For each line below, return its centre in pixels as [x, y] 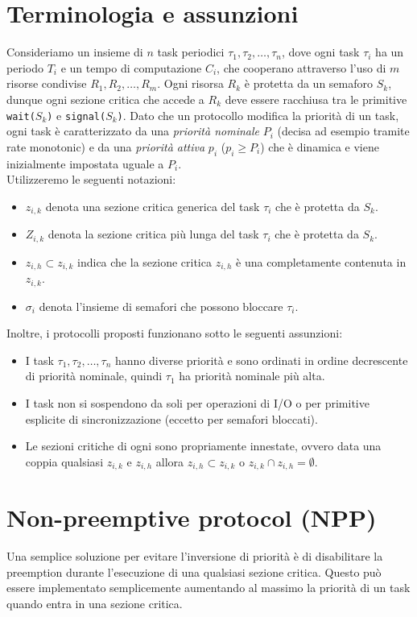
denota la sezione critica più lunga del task [153, 234]
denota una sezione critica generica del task [153, 206]
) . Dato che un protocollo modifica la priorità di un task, [258, 115]
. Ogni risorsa [190, 83]
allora [170, 461]
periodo [25, 67]
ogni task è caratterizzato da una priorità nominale [133, 131]
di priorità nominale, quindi [94, 376]
